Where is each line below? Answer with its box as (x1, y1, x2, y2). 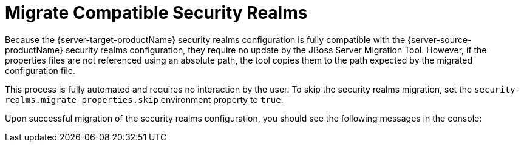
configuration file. (5, 65, 75, 76)
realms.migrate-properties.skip (5, 94, 158, 105)
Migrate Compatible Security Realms (5, 2, 308, 23)
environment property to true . (160, 94, 284, 105)
